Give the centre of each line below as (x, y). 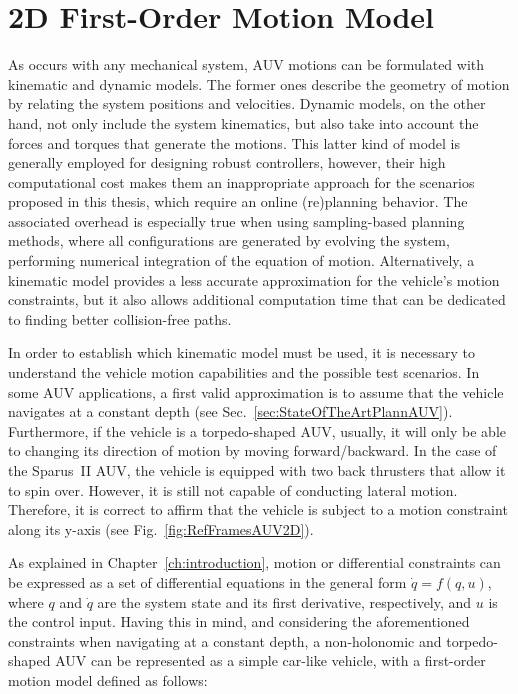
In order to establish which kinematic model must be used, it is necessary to (241, 352)
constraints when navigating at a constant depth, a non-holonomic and (225, 640)
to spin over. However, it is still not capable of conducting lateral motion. (233, 489)
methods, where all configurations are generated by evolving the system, (229, 240)
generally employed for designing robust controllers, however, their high (227, 162)
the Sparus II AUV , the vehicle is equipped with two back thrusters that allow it (257, 470)
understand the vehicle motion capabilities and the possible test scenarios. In (244, 372)
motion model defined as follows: (108, 679)
